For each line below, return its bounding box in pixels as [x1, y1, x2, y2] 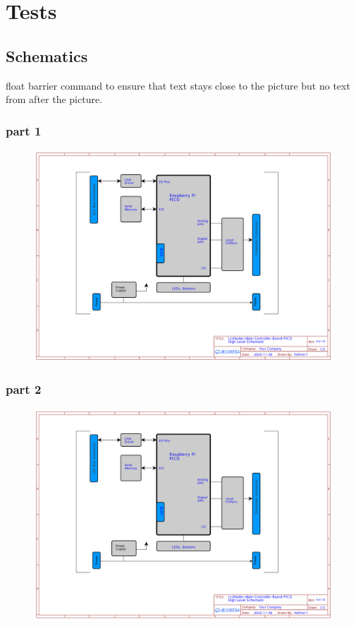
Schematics [6, 44, 88, 66]
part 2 [6, 380, 42, 398]
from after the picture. [6, 92, 103, 107]
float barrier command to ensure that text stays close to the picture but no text [6, 78, 350, 92]
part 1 [6, 121, 42, 139]
